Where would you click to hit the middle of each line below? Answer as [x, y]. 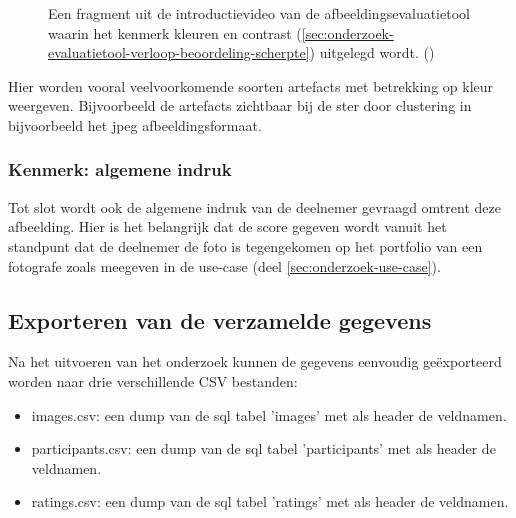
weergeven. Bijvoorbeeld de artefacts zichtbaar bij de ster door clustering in [240, 105]
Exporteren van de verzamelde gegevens [220, 319]
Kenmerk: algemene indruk [120, 169]
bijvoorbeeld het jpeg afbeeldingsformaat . [135, 124]
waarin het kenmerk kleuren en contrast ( [175, 32]
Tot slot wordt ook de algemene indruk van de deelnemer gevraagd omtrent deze [254, 206]
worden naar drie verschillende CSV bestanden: [153, 380]
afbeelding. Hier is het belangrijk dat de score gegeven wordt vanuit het [227, 226]
